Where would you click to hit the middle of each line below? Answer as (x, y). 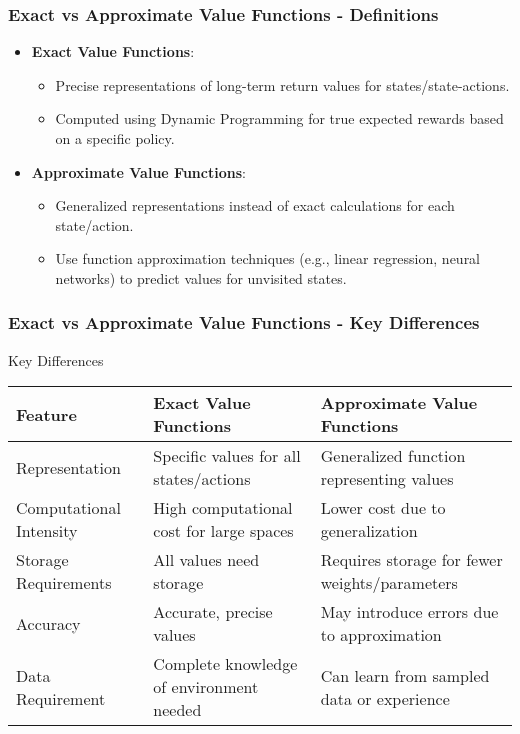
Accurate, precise (213, 612)
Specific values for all (227, 456)
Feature (46, 414)
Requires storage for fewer (411, 560)
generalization (369, 531)
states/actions (202, 479)
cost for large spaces (223, 531)
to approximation (381, 635)
